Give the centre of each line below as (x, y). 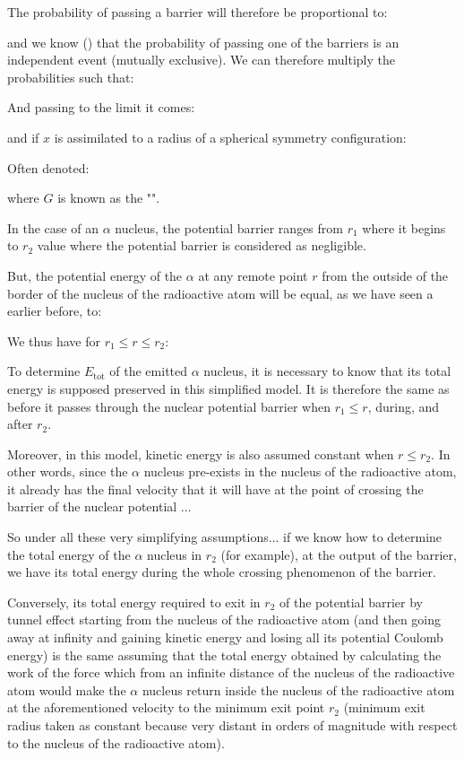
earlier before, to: (55, 311)
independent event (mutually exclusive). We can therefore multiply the (202, 60)
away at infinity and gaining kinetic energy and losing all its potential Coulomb (225, 637)
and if (23, 137)
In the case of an (53, 227)
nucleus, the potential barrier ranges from (229, 227)
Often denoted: (48, 167)
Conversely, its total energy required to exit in (134, 602)
